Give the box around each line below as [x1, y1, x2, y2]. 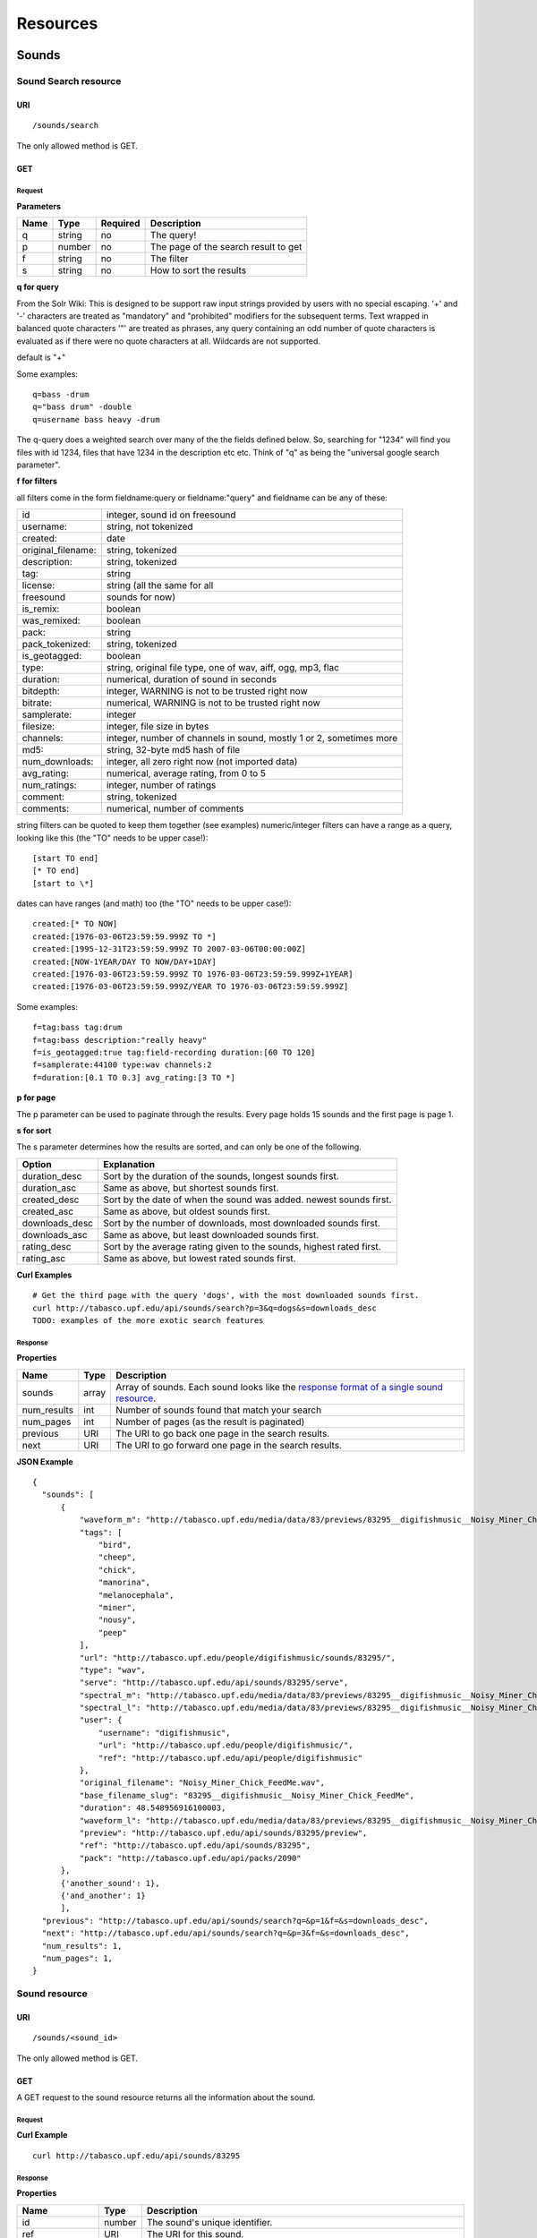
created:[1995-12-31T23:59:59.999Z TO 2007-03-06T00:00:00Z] [32, 944, 306, 954]
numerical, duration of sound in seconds [106, 673, 277, 686]
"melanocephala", [98, 1590, 175, 1600]
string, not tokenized [106, 520, 193, 533]
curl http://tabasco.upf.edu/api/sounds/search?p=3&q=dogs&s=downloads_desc [32, 1303, 378, 1313]
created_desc [21, 1193, 80, 1206]
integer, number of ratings [106, 779, 217, 791]
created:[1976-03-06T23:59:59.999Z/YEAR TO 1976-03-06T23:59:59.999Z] [32, 981, 349, 992]
